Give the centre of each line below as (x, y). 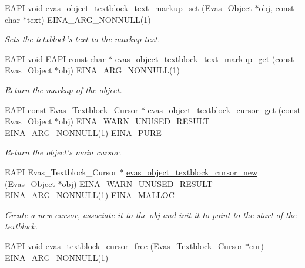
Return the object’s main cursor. (63, 152)
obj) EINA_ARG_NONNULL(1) (119, 70)
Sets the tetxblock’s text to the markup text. (83, 39)
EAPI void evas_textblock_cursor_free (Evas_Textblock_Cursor (124, 245)
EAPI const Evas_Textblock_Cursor (72, 109)
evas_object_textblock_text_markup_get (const (205, 58)
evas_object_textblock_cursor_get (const (224, 109)
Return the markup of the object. (63, 89)
